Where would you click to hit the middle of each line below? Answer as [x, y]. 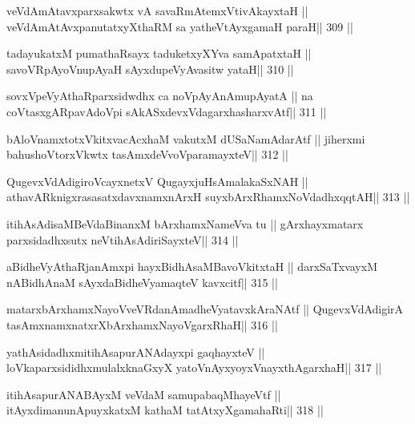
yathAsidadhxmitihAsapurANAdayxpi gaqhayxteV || [136, 351]
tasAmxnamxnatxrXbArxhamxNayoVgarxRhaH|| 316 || [142, 324]
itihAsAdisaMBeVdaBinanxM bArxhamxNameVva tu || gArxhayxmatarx [185, 223]
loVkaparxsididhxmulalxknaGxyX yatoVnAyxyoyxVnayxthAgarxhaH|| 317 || [194, 367]
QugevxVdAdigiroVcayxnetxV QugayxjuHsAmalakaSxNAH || [157, 181]
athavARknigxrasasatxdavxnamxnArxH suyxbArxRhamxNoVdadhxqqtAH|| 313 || [208, 197]
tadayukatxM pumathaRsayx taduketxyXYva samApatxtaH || [159, 53]
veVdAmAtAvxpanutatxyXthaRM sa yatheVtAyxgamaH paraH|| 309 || [180, 26]
